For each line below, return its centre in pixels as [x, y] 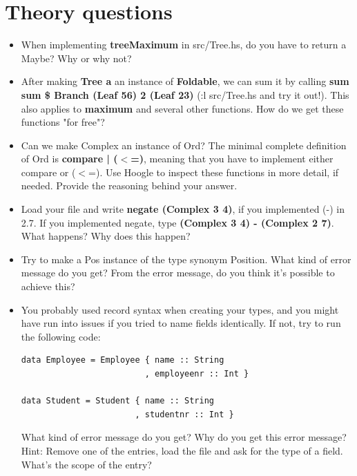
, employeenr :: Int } [197, 374]
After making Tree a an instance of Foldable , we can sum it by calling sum [185, 81]
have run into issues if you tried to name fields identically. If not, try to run [181, 323]
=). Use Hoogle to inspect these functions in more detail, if [214, 172]
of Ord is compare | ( [69, 159]
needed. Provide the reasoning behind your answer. [129, 185]
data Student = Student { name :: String [117, 401]
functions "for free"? [63, 122]
